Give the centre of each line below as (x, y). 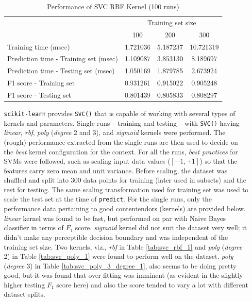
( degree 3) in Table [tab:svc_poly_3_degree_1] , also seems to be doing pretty (120, 265)
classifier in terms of (34, 227)
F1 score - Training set (41, 83)
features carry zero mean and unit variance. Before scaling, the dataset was (116, 170)
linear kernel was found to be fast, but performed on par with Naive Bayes (115, 218)
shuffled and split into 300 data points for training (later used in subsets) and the (125, 180)
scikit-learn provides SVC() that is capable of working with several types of (120, 113)
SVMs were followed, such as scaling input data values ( (87, 161)
